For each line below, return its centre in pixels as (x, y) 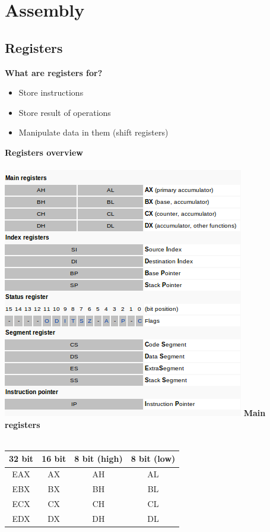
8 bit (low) (153, 459)
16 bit (54, 459)
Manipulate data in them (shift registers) (93, 132)
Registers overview (44, 152)
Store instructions (51, 92)
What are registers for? (54, 72)
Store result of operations (65, 112)
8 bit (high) (99, 459)
